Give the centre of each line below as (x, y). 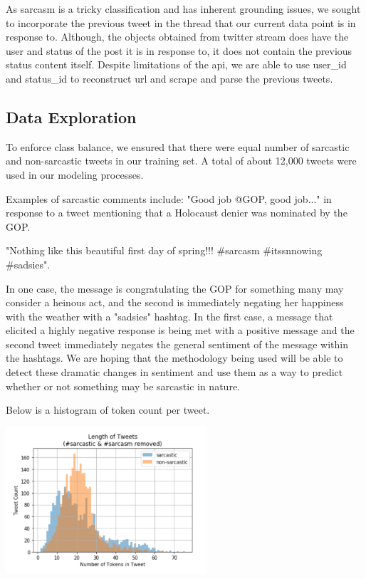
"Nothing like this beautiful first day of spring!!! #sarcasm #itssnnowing (164, 250)
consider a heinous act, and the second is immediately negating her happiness (175, 302)
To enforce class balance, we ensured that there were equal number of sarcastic (178, 146)
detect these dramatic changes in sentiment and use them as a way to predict (174, 372)
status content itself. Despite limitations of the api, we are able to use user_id (176, 64)
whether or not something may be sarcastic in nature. (123, 386)
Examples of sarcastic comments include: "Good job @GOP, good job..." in (169, 198)
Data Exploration (71, 116)
